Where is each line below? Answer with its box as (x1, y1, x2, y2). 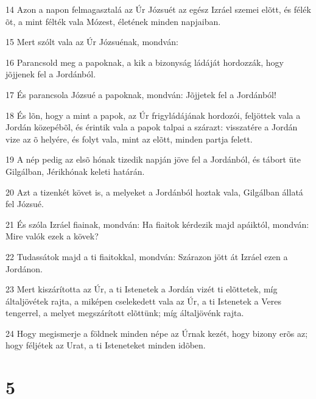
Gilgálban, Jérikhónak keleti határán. (5, 164, 145, 177)
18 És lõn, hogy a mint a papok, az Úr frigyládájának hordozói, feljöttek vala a (5, 108, 301, 121)
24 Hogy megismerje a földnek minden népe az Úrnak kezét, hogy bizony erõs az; (5, 327, 308, 339)
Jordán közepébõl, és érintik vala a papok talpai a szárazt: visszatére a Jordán (5, 121, 298, 133)
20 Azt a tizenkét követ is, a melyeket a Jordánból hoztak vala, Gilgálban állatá (5, 185, 303, 198)
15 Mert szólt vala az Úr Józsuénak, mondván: (5, 35, 178, 48)
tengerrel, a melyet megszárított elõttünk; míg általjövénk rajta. (5, 306, 244, 319)
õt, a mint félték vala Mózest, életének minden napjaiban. (5, 15, 221, 27)
